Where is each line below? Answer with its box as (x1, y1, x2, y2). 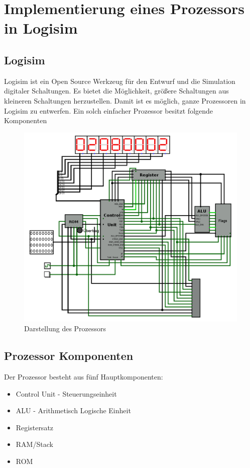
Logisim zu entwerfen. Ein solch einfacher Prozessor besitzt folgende (4, 105, 213, 116)
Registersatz (16, 422, 54, 432)
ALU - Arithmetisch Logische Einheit (16, 405, 131, 416)
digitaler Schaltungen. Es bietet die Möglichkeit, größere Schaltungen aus (4, 85, 229, 96)
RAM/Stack (16, 439, 53, 449)
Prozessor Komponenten (4, 348, 134, 363)
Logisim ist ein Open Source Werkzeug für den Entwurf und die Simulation (4, 75, 235, 86)
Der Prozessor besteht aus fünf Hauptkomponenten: (4, 371, 163, 382)
